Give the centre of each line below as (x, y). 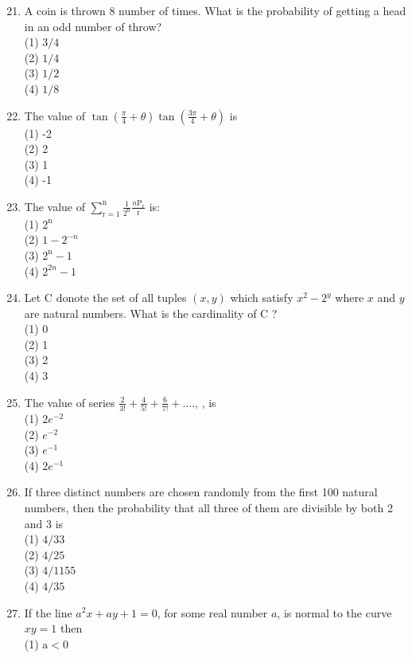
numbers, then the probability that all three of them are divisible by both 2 (208, 507)
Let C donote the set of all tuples (105, 298)
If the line (48, 612)
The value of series (70, 402)
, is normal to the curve (334, 612)
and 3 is (44, 523)
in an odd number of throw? (93, 26)
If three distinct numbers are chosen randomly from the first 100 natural (201, 492)
